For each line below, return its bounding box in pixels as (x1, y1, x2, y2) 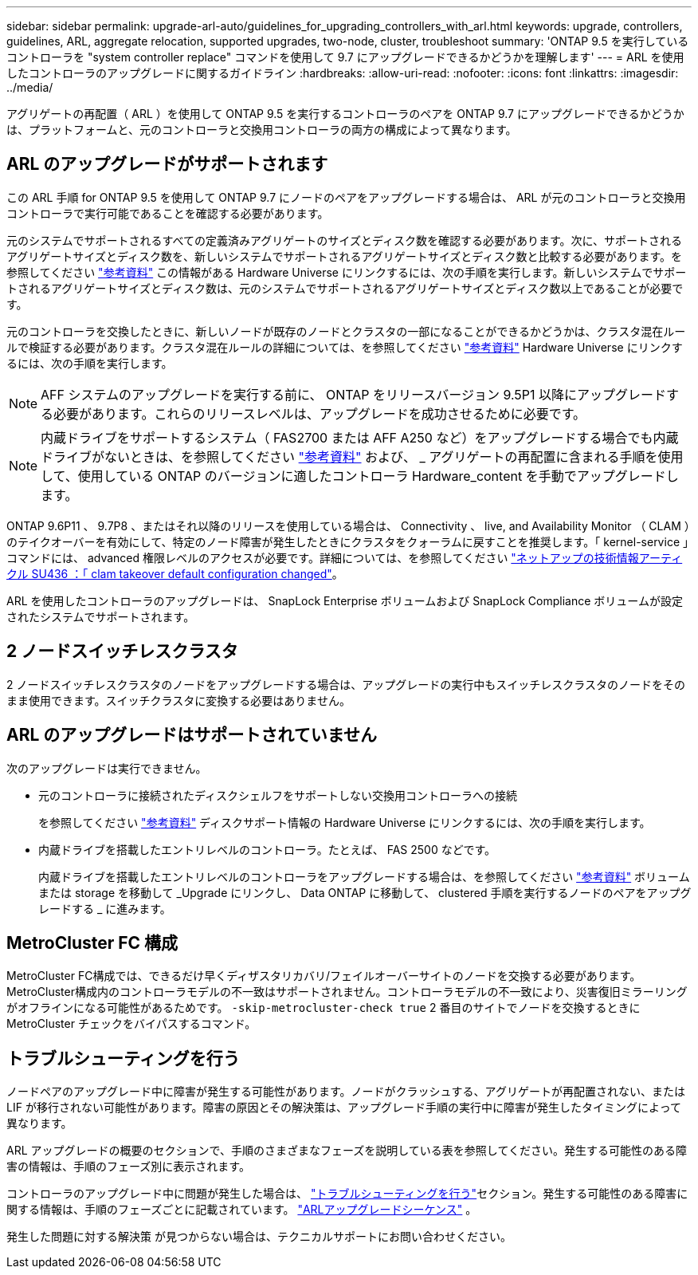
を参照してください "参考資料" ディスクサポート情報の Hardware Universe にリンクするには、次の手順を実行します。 (38, 815, 651, 829)
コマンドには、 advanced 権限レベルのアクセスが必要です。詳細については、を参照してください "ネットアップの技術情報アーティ (6, 550, 683, 565)
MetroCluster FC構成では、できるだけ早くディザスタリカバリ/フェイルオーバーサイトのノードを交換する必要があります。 (6, 969, 641, 983)
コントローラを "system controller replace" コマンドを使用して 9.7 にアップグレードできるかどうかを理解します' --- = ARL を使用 (6, 50, 684, 64)
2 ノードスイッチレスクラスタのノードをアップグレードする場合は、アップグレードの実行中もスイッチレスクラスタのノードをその (6, 677, 685, 691)
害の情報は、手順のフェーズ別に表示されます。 (6, 1159, 250, 1174)
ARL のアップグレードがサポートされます (6, 154, 328, 175)
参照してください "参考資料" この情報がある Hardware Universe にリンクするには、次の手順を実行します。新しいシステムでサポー (6, 265, 687, 279)
